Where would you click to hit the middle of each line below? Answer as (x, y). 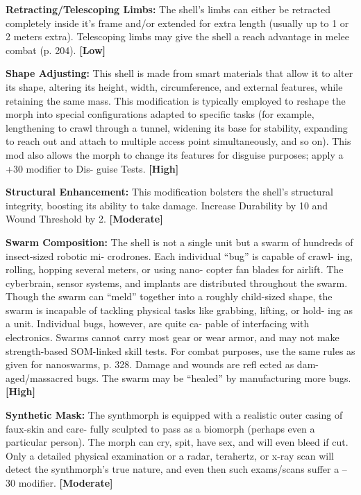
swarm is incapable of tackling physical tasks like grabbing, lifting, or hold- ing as (179, 310)
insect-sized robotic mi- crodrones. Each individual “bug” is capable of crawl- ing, (179, 255)
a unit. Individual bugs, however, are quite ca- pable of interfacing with (158, 323)
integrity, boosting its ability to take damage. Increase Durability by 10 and (167, 205)
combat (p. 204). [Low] (56, 50)
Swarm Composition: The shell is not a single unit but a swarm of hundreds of (179, 242)
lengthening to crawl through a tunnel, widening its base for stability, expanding (177, 127)
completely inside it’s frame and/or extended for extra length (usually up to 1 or (177, 23)
